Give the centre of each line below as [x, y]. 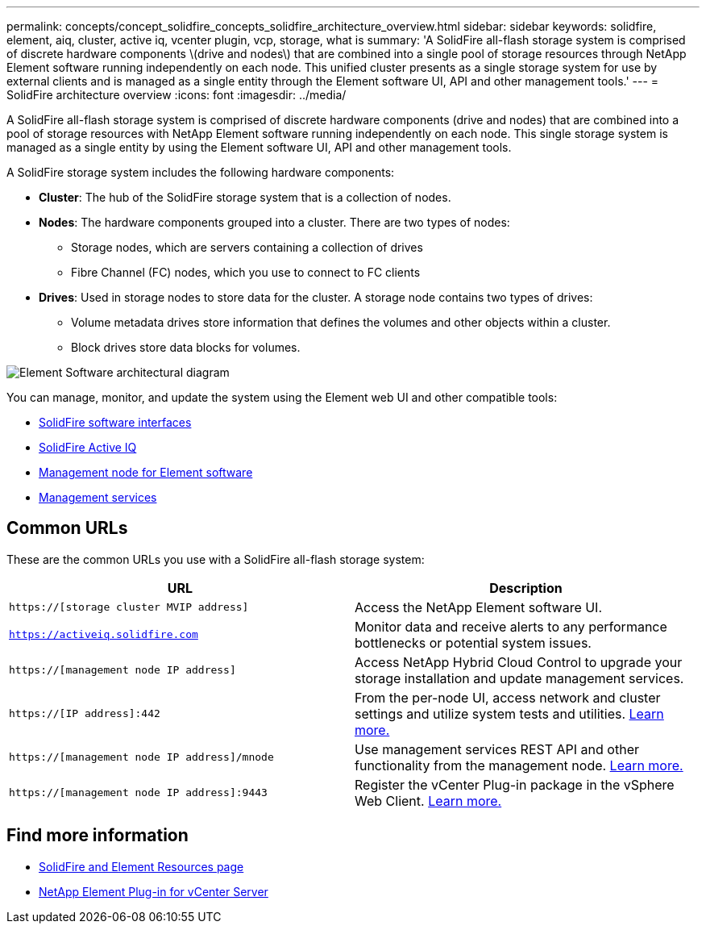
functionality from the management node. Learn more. [519, 765]
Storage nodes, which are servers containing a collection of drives [247, 247]
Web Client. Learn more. [428, 801]
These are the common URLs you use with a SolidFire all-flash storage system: [216, 559]
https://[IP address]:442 [85, 714]
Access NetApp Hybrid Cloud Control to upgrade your [519, 662]
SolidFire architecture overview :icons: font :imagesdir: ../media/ [176, 95]
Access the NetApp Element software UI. [479, 607]
